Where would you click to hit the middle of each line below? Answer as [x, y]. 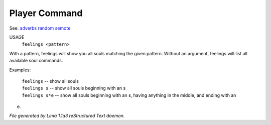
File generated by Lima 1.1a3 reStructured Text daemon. [67, 116]
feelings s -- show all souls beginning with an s [74, 88]
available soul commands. [36, 61]
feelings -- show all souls [50, 81]
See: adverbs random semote [40, 28]
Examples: [20, 70]
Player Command [46, 13]
